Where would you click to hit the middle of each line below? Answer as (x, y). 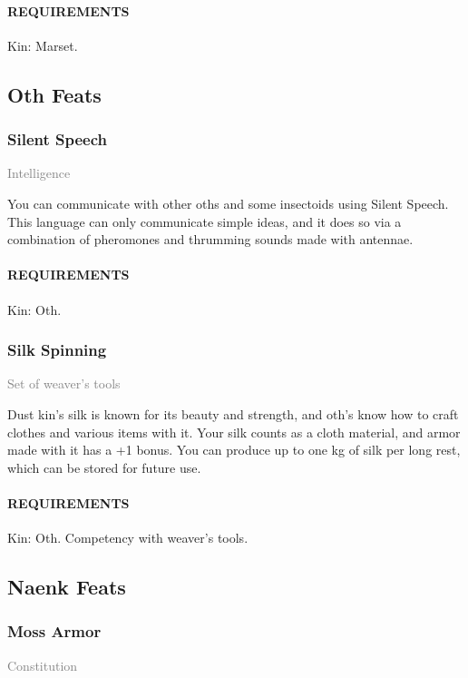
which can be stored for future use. (104, 467)
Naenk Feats (67, 587)
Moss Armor (54, 631)
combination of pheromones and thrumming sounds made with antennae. (210, 239)
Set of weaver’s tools (64, 383)
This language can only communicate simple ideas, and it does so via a (205, 221)
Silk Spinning (57, 350)
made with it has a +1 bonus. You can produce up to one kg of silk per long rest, (234, 450)
